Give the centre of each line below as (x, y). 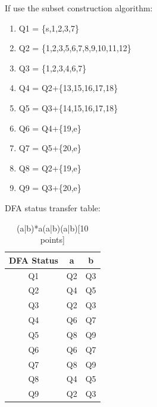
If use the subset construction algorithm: (79, 8)
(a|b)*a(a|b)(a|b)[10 (53, 228)
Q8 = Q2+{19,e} (50, 168)
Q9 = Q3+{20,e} (50, 188)
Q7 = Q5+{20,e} (50, 148)
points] (52, 239)
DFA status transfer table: (53, 207)
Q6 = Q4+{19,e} (50, 128)
